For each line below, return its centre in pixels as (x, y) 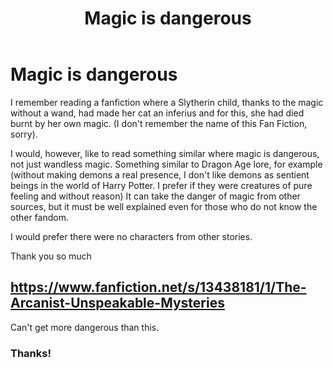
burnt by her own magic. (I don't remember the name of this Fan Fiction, (159, 123)
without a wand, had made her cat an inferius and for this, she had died (157, 113)
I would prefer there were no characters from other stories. (131, 236)
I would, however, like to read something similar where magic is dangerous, (165, 153)
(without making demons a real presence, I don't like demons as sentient (160, 174)
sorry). (24, 134)
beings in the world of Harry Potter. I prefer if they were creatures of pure (161, 185)
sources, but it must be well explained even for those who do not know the (164, 206)
